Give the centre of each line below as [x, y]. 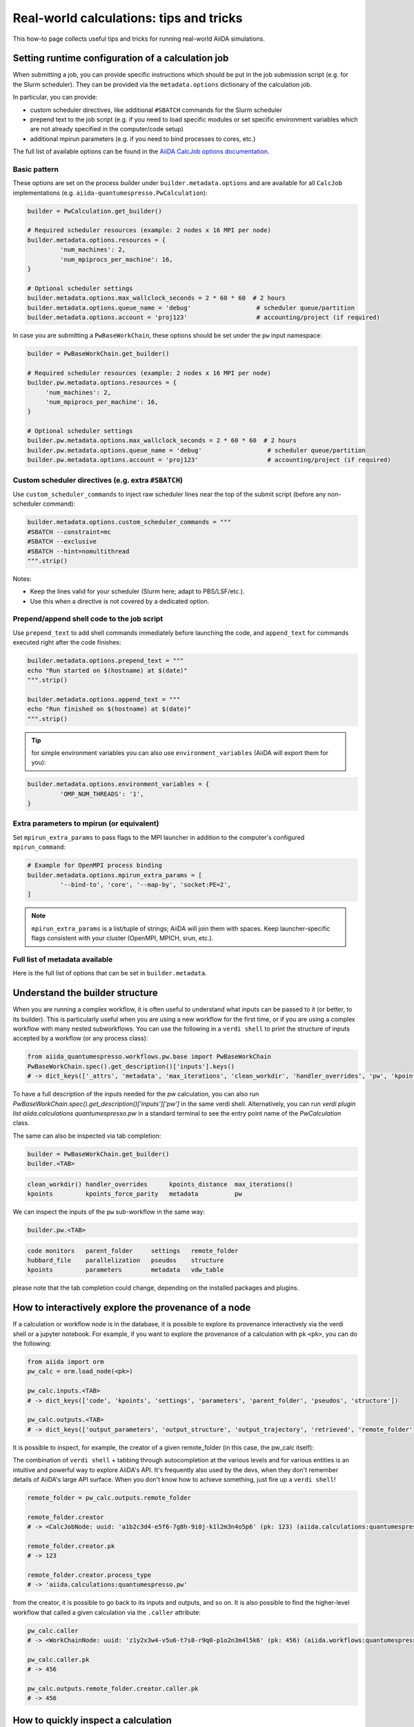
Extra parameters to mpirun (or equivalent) [86, 823]
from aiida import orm [66, 1362]
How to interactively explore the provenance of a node [132, 1308]
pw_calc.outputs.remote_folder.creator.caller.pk [113, 1689]
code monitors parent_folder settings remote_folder [133, 1251]
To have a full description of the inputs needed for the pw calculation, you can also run [136, 1094]
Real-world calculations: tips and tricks [128, 18]
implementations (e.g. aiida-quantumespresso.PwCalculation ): [110, 193]
